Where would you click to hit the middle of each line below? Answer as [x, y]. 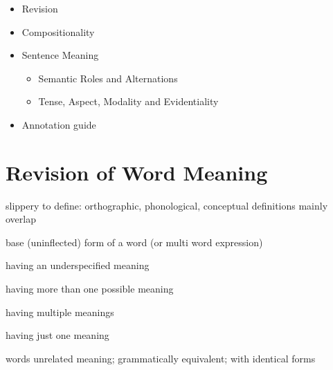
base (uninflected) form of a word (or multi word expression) [134, 242]
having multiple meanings [60, 312]
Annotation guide [59, 124]
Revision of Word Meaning [137, 172]
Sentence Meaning [60, 55]
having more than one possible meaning [90, 289]
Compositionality [58, 31]
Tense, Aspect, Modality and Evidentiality [128, 101]
